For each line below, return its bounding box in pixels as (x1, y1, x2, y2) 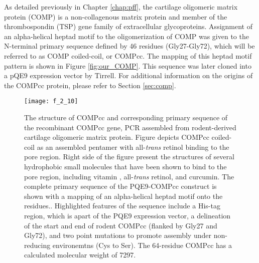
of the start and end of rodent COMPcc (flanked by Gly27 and (24, 220, 217, 230)
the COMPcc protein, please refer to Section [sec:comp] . (4, 80, 176, 90)
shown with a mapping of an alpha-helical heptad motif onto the (24, 190, 223, 201)
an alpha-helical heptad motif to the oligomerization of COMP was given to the (4, 31, 249, 41)
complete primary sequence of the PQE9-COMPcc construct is (24, 181, 217, 191)
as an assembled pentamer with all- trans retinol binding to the (37, 141, 229, 152)
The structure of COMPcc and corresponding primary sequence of (24, 112, 228, 122)
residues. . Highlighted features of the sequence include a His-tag (24, 200, 220, 211)
